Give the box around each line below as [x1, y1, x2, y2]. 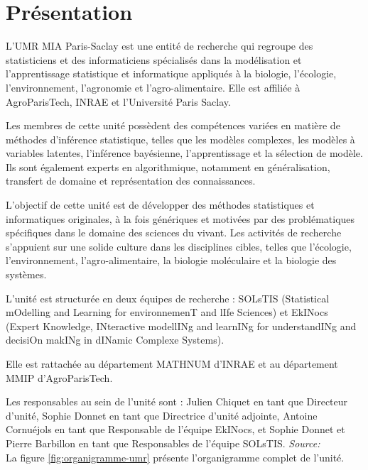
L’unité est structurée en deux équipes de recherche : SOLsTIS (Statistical [6, 290, 330, 305]
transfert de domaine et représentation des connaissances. [6, 173, 256, 188]
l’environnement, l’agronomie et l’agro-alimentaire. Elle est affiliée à [6, 80, 301, 94]
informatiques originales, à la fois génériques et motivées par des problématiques [6, 211, 355, 226]
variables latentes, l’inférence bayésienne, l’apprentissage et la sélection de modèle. [6, 146, 363, 160]
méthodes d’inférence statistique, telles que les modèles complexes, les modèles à [6, 131, 355, 146]
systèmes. [6, 267, 47, 282]
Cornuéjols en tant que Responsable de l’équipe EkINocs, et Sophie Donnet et [6, 422, 345, 437]
